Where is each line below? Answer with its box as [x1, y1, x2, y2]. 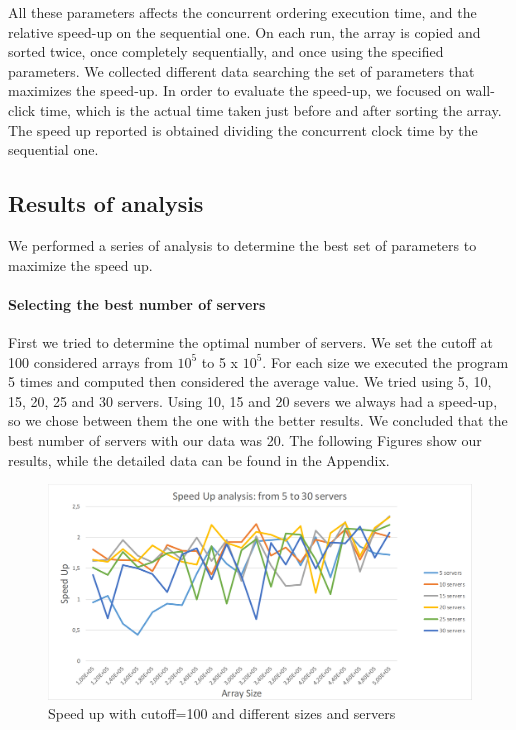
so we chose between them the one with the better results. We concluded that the [8, 410, 508, 431]
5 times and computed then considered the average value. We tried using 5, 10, [8, 371, 492, 392]
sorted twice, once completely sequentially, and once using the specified [8, 41, 444, 62]
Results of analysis [8, 188, 204, 219]
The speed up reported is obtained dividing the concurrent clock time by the [8, 119, 478, 140]
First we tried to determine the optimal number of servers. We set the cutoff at [8, 331, 493, 352]
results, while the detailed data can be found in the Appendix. [8, 449, 390, 470]
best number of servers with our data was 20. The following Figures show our [8, 429, 482, 450]
